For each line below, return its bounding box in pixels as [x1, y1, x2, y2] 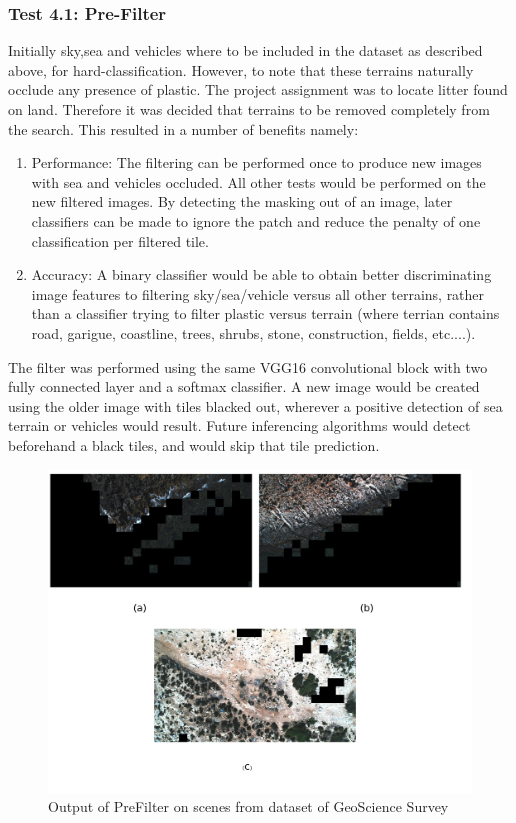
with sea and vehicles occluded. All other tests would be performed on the [31, 171, 486, 192]
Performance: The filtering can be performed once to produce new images [31, 152, 482, 173]
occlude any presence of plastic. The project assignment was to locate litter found [8, 79, 508, 100]
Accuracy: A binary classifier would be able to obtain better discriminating [31, 264, 492, 285]
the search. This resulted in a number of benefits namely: [8, 118, 359, 139]
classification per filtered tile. [31, 230, 209, 251]
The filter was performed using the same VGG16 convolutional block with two [8, 356, 488, 377]
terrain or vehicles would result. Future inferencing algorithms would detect [8, 415, 471, 436]
